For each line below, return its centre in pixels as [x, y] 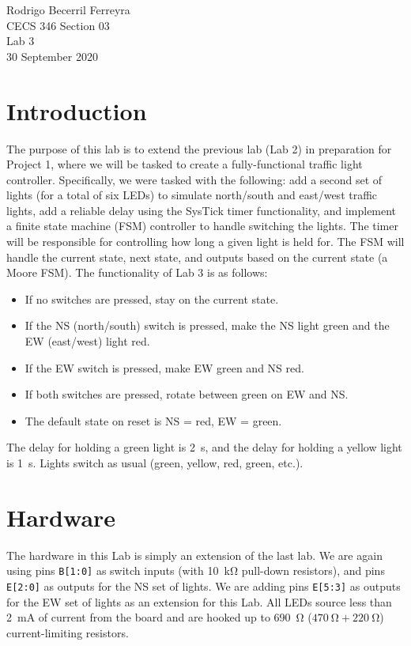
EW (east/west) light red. [87, 341]
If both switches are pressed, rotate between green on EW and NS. [187, 394]
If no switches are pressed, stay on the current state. [152, 298]
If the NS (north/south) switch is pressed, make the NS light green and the [207, 325]
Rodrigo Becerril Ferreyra [68, 9]
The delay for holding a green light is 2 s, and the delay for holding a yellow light [204, 447]
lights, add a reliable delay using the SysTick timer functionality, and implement [202, 210]
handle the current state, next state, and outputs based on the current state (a [197, 257]
